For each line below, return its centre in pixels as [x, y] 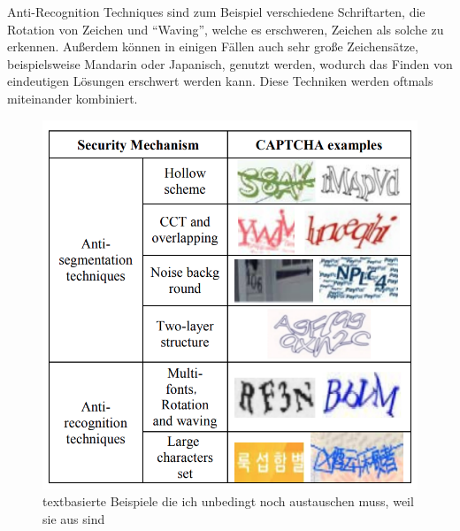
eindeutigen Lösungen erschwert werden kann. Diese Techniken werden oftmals [220, 81]
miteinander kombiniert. [73, 98]
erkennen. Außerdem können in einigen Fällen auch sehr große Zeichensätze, [213, 46]
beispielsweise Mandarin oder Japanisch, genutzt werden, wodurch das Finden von [230, 63]
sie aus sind [74, 518]
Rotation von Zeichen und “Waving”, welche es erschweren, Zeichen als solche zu [226, 29]
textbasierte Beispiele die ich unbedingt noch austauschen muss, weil [228, 501]
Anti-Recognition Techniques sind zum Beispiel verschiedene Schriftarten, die [216, 12]
